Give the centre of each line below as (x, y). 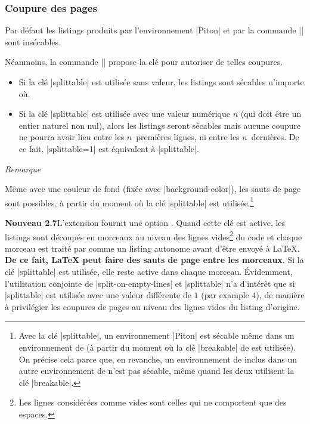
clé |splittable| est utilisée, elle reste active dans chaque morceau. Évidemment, (149, 272)
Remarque (23, 168)
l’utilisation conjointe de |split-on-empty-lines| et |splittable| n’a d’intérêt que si (150, 283)
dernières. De (275, 137)
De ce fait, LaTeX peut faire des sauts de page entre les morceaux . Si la (154, 260)
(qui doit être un (271, 114)
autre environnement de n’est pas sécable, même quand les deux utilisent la (156, 371)
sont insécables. (33, 41)
